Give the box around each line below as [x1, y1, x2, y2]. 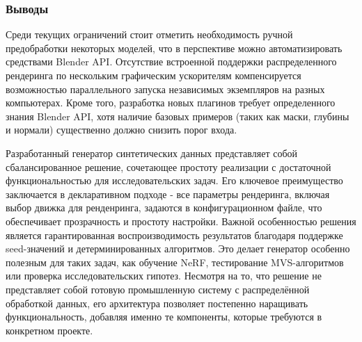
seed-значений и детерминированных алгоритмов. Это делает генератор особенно [6, 241, 350, 256]
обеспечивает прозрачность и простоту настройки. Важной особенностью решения [6, 213, 356, 228]
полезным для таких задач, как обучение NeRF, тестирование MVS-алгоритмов [6, 254, 344, 269]
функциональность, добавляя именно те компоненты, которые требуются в [6, 309, 322, 324]
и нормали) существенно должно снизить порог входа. [6, 122, 237, 137]
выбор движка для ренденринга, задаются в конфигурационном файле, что [6, 200, 322, 215]
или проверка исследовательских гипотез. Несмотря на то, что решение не [6, 268, 322, 283]
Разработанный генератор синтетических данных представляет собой [6, 145, 297, 160]
